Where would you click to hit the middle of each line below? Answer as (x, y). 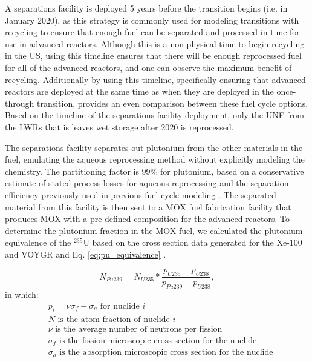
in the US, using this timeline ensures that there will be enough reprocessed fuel (153, 55)
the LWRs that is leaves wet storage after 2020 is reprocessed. (119, 126)
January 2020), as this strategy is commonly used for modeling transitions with (152, 20)
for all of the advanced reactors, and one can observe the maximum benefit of (148, 67)
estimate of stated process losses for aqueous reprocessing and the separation (147, 183)
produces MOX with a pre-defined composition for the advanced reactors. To (147, 219)
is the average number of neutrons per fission (139, 329)
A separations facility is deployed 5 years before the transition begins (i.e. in (146, 8)
